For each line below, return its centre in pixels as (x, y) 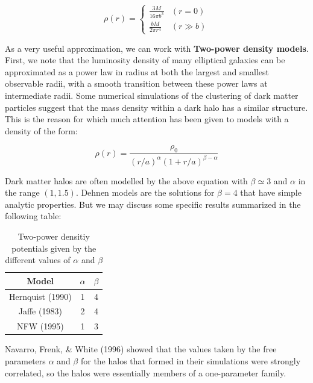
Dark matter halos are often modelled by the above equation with (126, 180)
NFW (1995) (40, 326)
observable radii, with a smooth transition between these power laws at (136, 83)
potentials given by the (54, 248)
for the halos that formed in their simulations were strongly (191, 360)
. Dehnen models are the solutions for (145, 192)
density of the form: (41, 130)
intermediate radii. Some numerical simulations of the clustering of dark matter (152, 95)
